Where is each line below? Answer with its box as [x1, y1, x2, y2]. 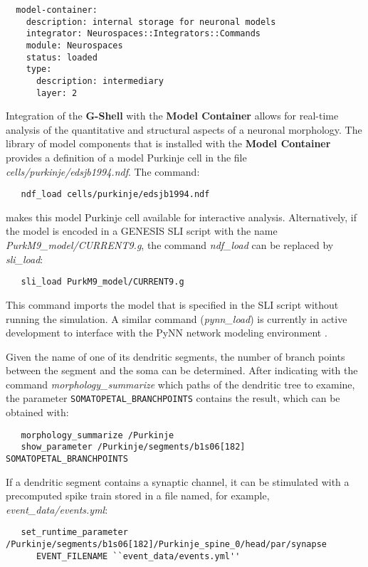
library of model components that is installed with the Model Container [6, 136, 331, 151]
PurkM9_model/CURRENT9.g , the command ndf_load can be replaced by [6, 238, 334, 253]
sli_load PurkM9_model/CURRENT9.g [21, 277, 184, 287]
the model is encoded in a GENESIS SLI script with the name [6, 223, 278, 238]
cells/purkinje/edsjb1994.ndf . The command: [6, 164, 200, 179]
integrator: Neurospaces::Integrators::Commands [26, 28, 261, 39]
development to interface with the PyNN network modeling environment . [6, 325, 327, 340]
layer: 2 [36, 88, 78, 98]
